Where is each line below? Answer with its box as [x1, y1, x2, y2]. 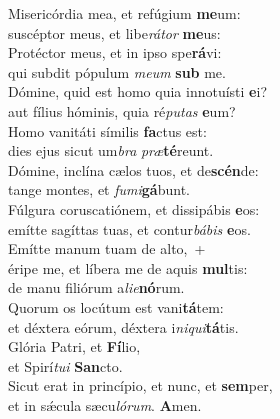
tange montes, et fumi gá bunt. [8, 179, 190, 200]
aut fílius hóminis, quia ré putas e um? [8, 100, 236, 121]
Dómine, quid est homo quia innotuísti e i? [8, 81, 267, 102]
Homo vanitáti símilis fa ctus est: [8, 120, 207, 141]
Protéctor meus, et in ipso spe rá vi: [8, 42, 222, 63]
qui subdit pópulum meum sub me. [8, 61, 226, 82]
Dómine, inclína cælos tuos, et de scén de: [8, 159, 259, 180]
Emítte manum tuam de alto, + [8, 238, 206, 259]
